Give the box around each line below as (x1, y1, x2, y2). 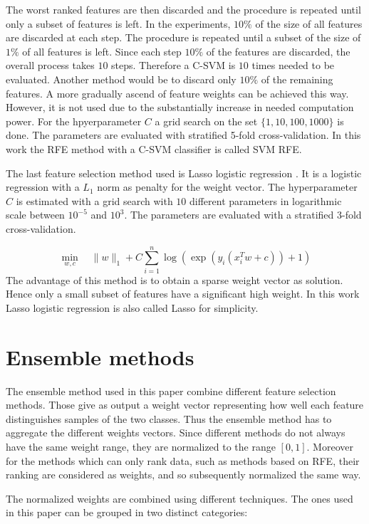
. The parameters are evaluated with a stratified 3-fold (124, 207, 362, 222)
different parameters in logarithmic (189, 193, 342, 208)
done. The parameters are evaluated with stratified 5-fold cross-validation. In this (6, 127, 361, 142)
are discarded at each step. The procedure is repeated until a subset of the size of (6, 30, 361, 45)
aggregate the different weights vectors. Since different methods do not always (6, 425, 345, 440)
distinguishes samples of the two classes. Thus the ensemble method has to (6, 411, 332, 426)
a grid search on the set (155, 113, 258, 128)
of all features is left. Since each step (22, 43, 182, 58)
